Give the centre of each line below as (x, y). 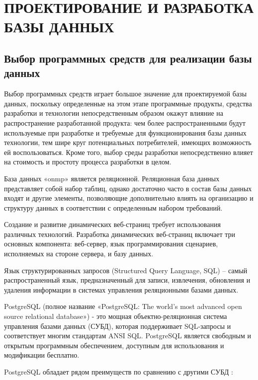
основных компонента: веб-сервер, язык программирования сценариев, (111, 244)
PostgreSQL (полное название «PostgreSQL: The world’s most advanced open (123, 306)
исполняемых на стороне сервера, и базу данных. (79, 254)
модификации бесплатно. (42, 355)
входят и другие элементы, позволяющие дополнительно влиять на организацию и (129, 198)
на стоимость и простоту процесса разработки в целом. (88, 162)
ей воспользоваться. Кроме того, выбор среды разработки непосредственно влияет (129, 152)
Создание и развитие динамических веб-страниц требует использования (112, 224)
